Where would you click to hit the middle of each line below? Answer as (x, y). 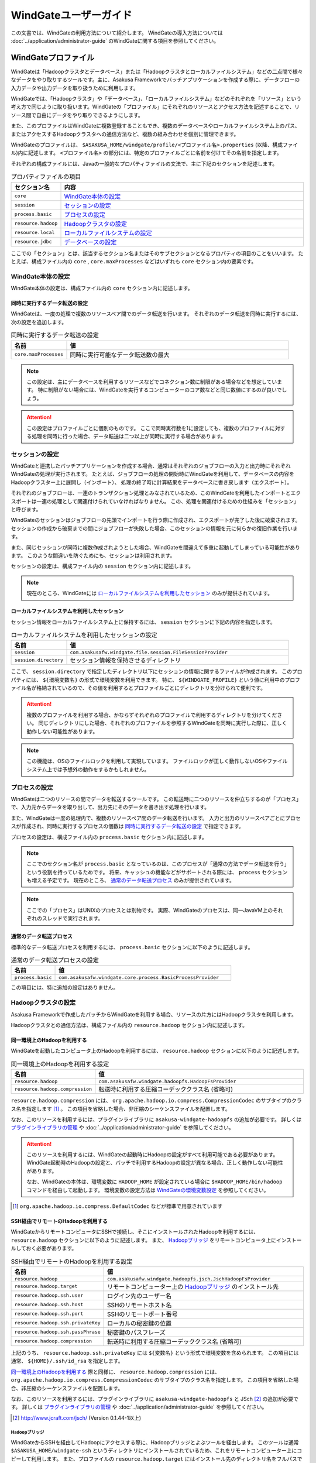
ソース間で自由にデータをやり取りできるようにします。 (77, 115)
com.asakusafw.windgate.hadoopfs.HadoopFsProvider (167, 1082)
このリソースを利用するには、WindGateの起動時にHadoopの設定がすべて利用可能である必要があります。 (152, 1155)
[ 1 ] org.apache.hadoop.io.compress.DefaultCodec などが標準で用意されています (117, 1206)
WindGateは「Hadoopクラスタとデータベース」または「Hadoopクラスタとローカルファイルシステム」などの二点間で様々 (157, 71)
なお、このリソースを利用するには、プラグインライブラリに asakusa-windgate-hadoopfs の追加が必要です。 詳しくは (156, 1119)
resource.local (35, 233)
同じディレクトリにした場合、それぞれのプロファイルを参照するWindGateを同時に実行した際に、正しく (163, 723)
